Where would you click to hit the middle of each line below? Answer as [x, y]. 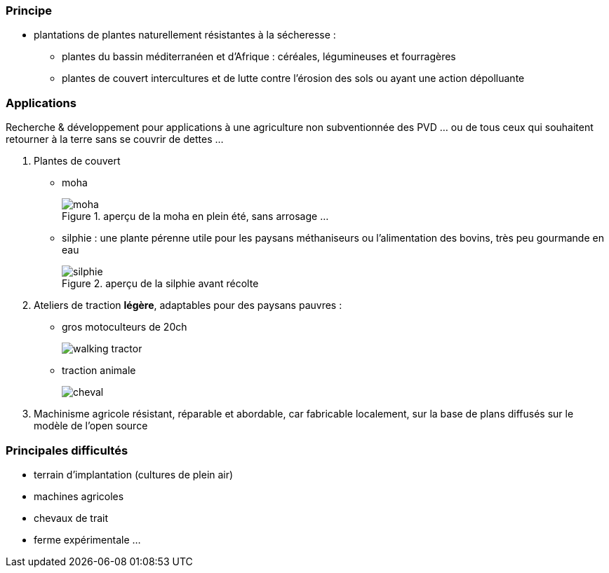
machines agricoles [79, 496]
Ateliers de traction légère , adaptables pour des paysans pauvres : [188, 305]
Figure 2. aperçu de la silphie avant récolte [160, 284]
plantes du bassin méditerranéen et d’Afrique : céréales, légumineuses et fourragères [259, 57]
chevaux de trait [71, 518]
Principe [29, 11]
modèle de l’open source [91, 426]
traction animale [99, 371]
